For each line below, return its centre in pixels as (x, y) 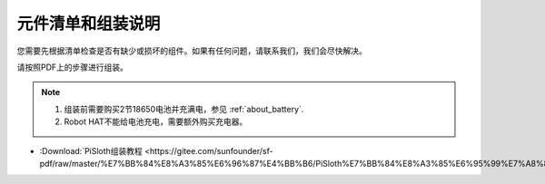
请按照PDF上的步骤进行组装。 (73, 67)
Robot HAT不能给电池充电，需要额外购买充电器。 (156, 121)
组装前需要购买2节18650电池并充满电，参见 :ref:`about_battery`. (184, 109)
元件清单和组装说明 (89, 24)
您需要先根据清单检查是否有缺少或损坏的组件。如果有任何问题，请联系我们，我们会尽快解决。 (192, 51)
